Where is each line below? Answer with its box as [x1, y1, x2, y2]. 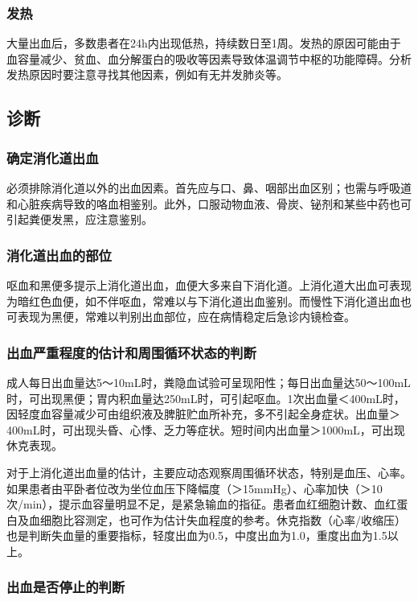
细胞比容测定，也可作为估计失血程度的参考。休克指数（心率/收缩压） [39, 511, 406, 528]
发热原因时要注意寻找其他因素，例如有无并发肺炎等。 [6, 66, 288, 83]
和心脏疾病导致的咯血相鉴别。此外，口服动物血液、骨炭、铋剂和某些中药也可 [6, 195, 412, 212]
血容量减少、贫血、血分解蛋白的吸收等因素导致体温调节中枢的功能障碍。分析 [6, 50, 412, 67]
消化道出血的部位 [6, 245, 112, 265]
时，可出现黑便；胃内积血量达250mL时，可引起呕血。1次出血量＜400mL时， [6, 389, 405, 406]
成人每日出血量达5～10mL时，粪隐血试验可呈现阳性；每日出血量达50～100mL [6, 374, 411, 390]
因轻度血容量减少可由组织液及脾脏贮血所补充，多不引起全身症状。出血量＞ [6, 405, 400, 422]
